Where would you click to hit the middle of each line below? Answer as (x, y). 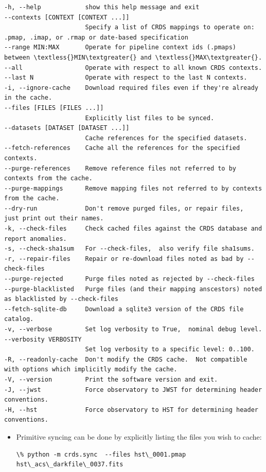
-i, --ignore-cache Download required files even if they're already (131, 88)
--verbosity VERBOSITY (43, 339)
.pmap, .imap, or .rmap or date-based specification (96, 37)
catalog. (19, 319)
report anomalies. (36, 239)
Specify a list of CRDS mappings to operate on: (170, 27)
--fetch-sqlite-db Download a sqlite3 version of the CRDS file (124, 309)
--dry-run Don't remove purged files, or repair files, (124, 208)
